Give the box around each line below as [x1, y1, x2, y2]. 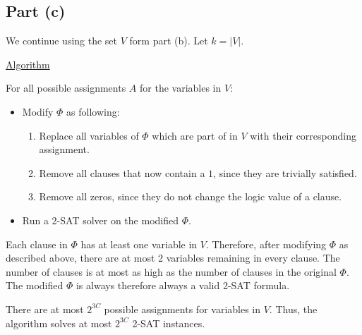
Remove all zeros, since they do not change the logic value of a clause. [39, 189, 342, 204]
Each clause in [6, 236, 68, 251]
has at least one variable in [80, 236, 198, 251]
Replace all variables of [39, 128, 139, 142]
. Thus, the [269, 301, 318, 316]
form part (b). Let [129, 33, 208, 48]
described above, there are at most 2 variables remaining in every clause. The [6, 250, 340, 265]
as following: [66, 104, 120, 118]
